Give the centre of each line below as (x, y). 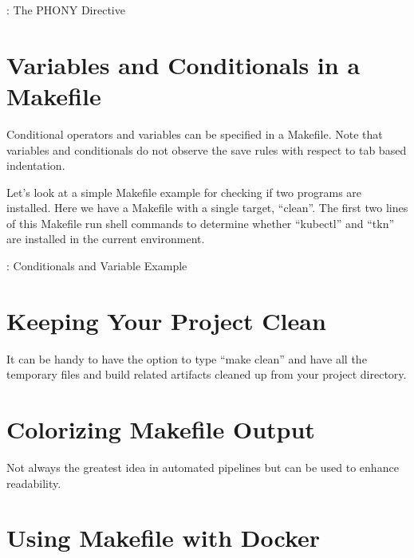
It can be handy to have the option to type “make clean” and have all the (187, 358)
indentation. (36, 165)
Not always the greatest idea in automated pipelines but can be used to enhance (203, 468)
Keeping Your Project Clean (166, 320)
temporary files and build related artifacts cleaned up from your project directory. (207, 374)
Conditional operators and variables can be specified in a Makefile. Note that (195, 134)
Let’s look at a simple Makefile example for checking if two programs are (184, 192)
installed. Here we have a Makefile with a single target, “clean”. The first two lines (207, 208)
